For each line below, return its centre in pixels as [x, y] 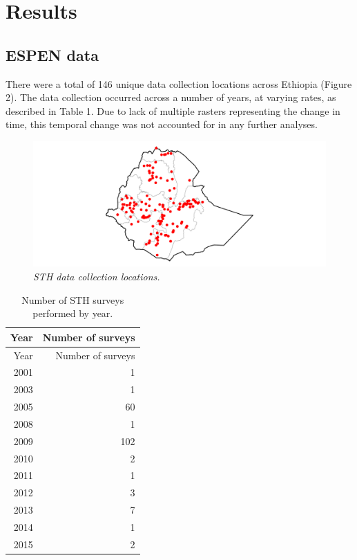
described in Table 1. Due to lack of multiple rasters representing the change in [173, 110]
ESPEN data [52, 54]
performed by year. [73, 313]
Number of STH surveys [73, 299]
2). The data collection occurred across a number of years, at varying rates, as [171, 97]
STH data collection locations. [97, 276]
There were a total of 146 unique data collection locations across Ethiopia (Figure [179, 83]
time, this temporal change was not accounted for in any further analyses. [162, 124]
